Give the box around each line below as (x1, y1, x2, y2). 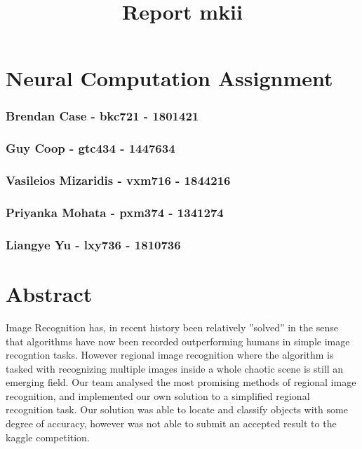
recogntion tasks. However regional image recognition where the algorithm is (6, 347, 334, 362)
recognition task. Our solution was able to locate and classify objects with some (6, 402, 348, 417)
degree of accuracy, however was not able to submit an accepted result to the (6, 416, 337, 431)
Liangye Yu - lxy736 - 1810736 (6, 235, 181, 253)
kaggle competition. (6, 429, 90, 444)
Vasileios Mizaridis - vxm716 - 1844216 (6, 172, 231, 189)
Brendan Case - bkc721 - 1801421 (6, 107, 199, 125)
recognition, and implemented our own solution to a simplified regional (6, 388, 310, 403)
